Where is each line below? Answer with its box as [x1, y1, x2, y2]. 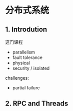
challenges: [5, 75, 29, 81]
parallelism [12, 49, 35, 55]
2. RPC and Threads [5, 99, 68, 108]
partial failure [12, 85, 40, 91]
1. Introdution [5, 25, 47, 33]
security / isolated [12, 65, 50, 71]
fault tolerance [12, 54, 42, 61]
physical [12, 60, 30, 66]
